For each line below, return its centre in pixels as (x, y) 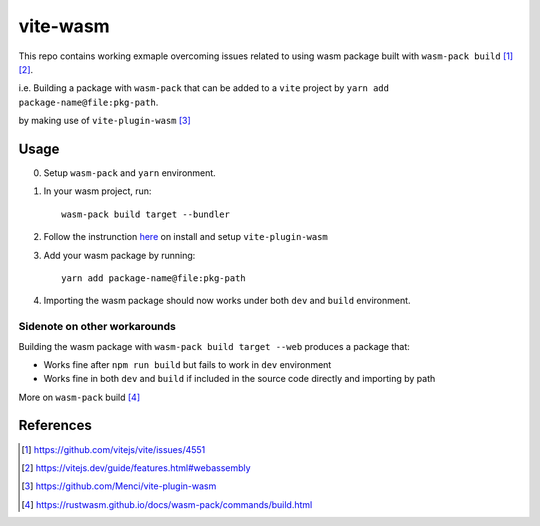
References (55, 425)
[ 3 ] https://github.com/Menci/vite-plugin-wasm (119, 486)
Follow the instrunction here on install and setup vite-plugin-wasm (186, 237)
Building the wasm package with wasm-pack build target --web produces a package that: (214, 346)
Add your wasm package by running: (119, 255)
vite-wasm (64, 26)
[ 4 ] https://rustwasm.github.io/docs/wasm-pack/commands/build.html (167, 504)
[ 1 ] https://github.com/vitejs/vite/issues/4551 (113, 449)
